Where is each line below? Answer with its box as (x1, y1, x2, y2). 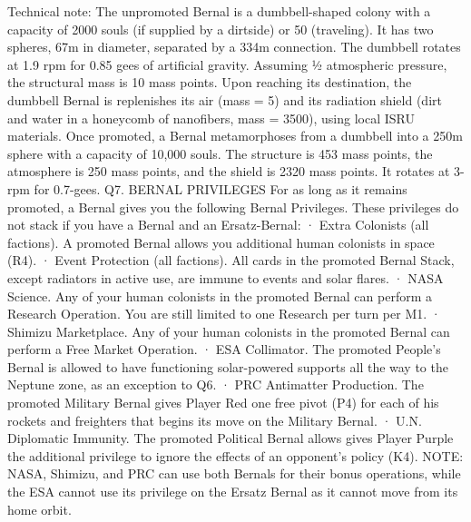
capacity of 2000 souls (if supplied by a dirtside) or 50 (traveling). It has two (7, 19, 434, 38)
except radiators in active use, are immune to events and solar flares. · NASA (7, 268, 444, 287)
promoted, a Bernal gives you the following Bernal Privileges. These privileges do (7, 197, 459, 216)
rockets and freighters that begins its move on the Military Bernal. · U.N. (7, 410, 422, 429)
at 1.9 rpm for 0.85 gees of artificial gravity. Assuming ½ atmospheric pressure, (7, 54, 447, 74)
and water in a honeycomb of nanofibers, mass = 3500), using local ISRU (7, 108, 415, 127)
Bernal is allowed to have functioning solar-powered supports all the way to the (7, 357, 448, 376)
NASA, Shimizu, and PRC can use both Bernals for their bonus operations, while (7, 464, 461, 483)
